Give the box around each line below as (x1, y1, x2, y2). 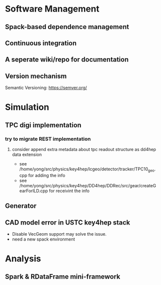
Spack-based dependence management (5, 23, 129, 31)
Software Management (5, 3, 99, 15)
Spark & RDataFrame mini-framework (5, 272, 120, 281)
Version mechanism (5, 72, 67, 80)
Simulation (5, 102, 49, 113)
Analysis (5, 253, 41, 264)
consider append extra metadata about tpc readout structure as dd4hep (12, 147, 156, 152)
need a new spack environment (12, 236, 75, 242)
